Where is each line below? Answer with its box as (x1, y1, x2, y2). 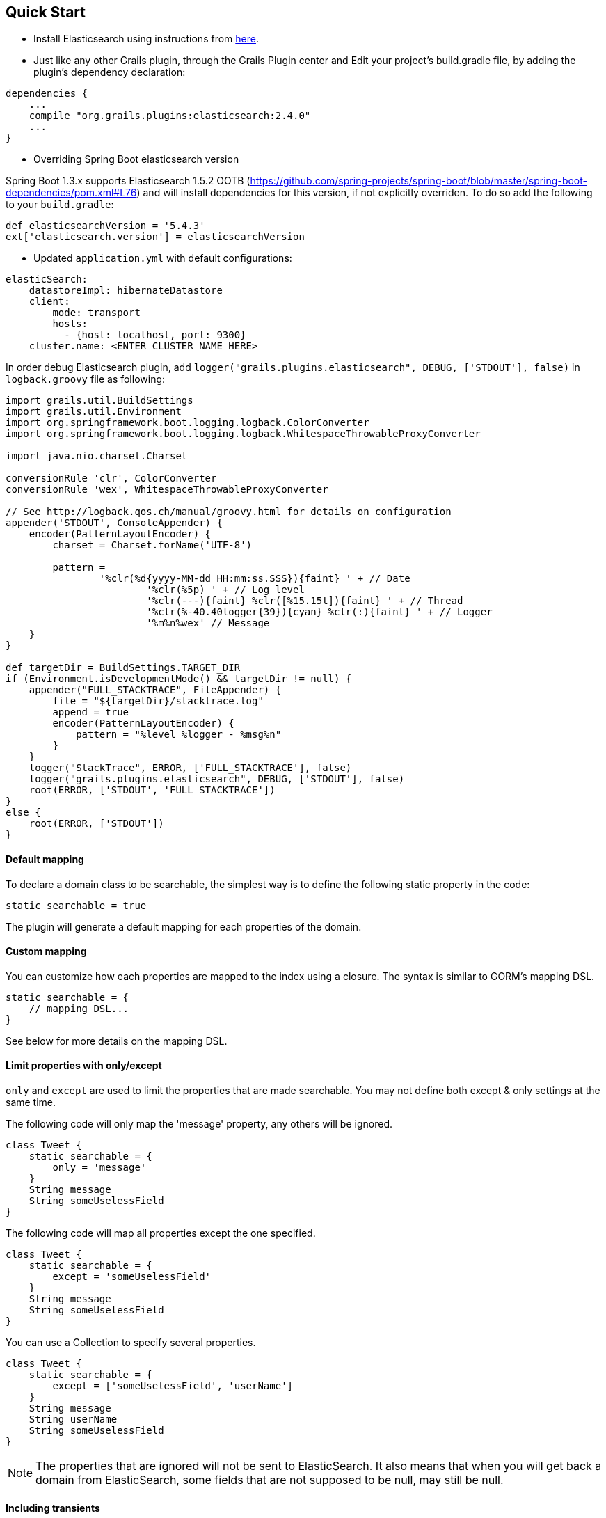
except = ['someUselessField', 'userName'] (52, 1380, 294, 1392)
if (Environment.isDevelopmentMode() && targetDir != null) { (6, 673, 352, 685)
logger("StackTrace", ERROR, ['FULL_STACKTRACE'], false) (29, 762, 352, 774)
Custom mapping (6, 945, 87, 958)
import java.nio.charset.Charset (6, 450, 188, 462)
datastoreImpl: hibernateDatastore (29, 285, 223, 297)
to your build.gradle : (6, 198, 114, 211)
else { (6, 807, 41, 819)
